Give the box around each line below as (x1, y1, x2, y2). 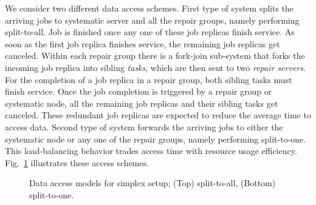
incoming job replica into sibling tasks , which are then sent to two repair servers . (5, 61, 306, 73)
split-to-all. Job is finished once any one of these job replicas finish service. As (5, 25, 295, 38)
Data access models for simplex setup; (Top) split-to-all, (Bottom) (29, 176, 276, 189)
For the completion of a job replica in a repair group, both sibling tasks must (5, 73, 292, 86)
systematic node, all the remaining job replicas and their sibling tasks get (5, 96, 278, 109)
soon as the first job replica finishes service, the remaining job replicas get (5, 37, 280, 50)
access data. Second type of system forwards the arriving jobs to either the (5, 120, 283, 133)
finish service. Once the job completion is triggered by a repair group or (5, 85, 272, 98)
